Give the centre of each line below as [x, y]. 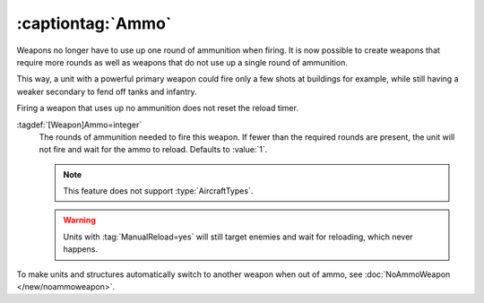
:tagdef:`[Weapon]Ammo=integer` [79, 125]
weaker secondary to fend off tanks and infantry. [107, 91]
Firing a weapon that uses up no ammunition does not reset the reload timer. [158, 108]
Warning [79, 221]
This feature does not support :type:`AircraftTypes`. [158, 191]
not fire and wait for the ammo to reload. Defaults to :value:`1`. [153, 150]
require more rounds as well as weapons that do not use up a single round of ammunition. [182, 62]
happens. [81, 249]
